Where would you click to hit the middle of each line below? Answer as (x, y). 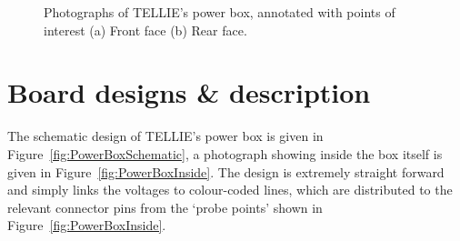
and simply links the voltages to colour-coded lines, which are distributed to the (230, 190)
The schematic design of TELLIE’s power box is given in (165, 136)
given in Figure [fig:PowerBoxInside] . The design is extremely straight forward (226, 171)
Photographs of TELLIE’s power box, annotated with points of (220, 12)
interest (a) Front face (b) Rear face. (145, 30)
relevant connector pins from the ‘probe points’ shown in (165, 207)
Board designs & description (189, 92)
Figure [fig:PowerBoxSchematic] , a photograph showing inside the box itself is (225, 153)
